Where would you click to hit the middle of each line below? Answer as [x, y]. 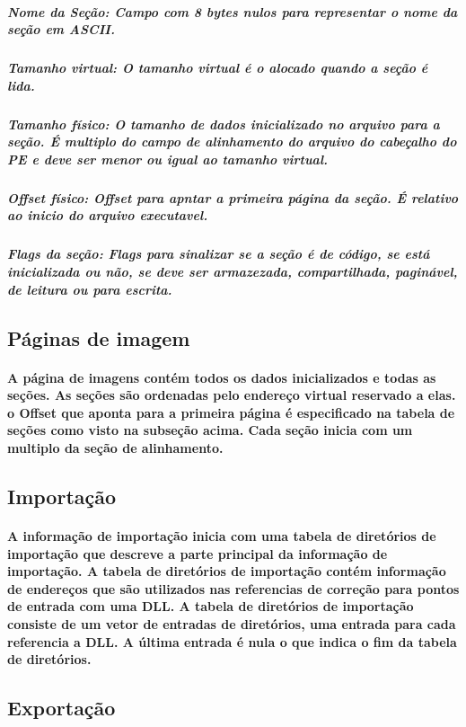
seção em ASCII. [61, 29]
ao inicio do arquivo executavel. [108, 215]
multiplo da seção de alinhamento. [115, 447]
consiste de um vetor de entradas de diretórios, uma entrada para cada [232, 623]
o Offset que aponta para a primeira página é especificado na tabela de [231, 412]
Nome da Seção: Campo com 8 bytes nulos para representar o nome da [233, 11]
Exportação [62, 708]
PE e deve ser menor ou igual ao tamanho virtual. [168, 159]
